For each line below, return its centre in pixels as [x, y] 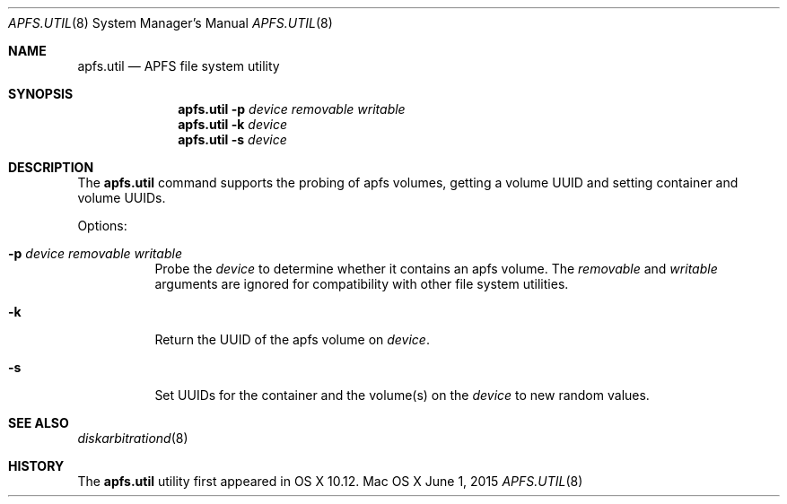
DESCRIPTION [51, 167]
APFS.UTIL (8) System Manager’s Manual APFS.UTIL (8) [171, 23]
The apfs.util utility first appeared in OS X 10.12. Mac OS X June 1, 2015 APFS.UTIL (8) [330, 481]
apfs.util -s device [232, 139]
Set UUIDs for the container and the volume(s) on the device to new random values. [402, 395]
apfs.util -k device [233, 124]
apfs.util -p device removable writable [292, 109]
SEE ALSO [39, 423]
